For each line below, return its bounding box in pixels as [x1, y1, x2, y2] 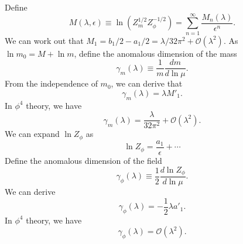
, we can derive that [111, 77, 183, 90]
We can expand [5, 128, 60, 140]
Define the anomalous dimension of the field [5, 154, 162, 166]
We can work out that [5, 34, 84, 46]
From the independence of [5, 77, 98, 90]
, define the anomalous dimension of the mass [74, 47, 237, 59]
